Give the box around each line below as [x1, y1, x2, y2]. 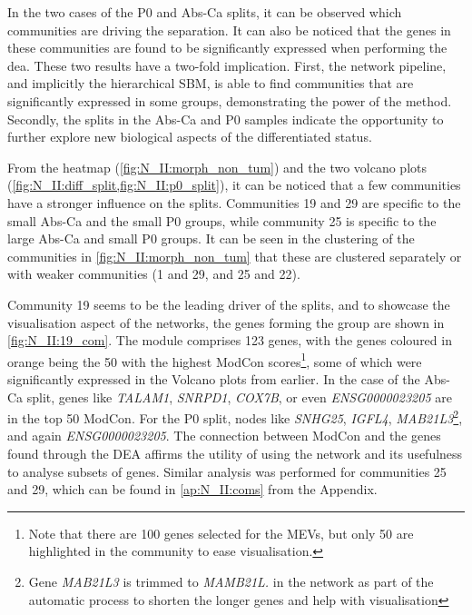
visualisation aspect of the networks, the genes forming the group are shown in [7, 312, 445, 332]
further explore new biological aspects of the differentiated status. [7, 127, 372, 146]
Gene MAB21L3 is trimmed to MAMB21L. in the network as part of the [28, 571, 434, 590]
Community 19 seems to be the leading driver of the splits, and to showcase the [7, 294, 450, 313]
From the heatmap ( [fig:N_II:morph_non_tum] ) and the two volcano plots [7, 157, 428, 176]
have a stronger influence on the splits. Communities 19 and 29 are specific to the [7, 193, 461, 212]
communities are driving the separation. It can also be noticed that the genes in [7, 20, 451, 39]
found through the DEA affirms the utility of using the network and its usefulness [7, 443, 463, 462]
